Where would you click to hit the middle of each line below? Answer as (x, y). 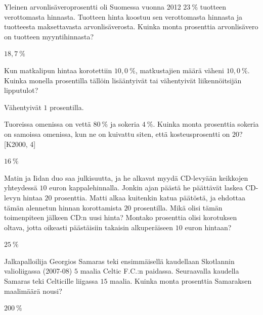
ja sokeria (125, 124)
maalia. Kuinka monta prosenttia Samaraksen (181, 281)
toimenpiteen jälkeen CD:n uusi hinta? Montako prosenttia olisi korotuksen (121, 217)
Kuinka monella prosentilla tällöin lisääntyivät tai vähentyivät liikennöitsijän (123, 80)
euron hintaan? (208, 227)
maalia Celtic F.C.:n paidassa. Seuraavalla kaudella (160, 271)
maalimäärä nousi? (33, 291)
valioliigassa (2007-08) (38, 271)
